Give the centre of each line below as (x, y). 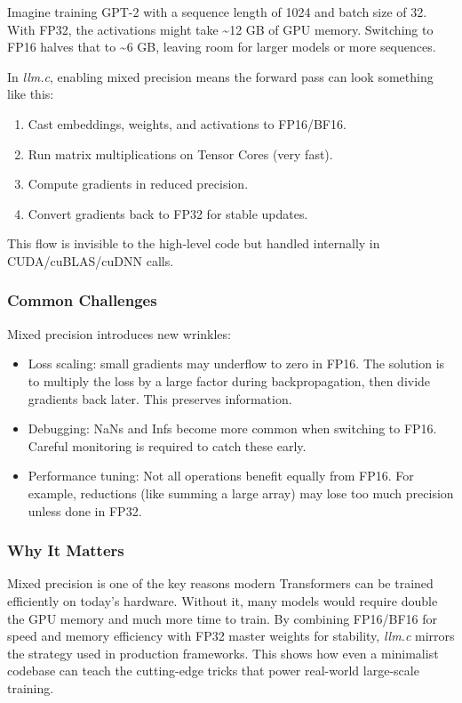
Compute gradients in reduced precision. (138, 184)
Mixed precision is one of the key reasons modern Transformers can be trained (220, 583)
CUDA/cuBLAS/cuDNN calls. (91, 260)
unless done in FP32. (85, 510)
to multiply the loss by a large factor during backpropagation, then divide (229, 380)
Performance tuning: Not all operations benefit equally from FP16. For (221, 476)
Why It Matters (66, 550)
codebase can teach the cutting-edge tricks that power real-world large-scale (213, 671)
